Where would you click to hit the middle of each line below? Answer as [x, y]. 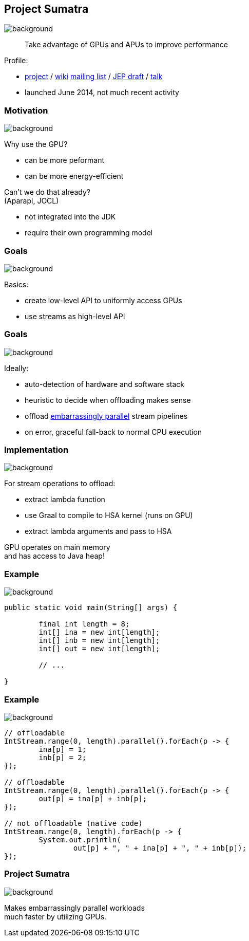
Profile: [16, 61]
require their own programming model [89, 233]
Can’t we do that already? [47, 192]
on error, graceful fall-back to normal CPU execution [113, 432]
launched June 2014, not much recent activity [102, 93]
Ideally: [16, 368]
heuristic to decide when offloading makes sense [108, 400]
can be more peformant [65, 160]
